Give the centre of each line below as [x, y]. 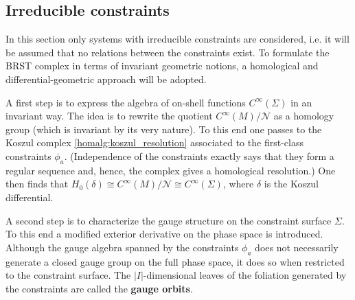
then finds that [37, 184]
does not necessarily [297, 247]
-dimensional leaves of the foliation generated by [245, 275]
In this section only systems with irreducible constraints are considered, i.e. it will [177, 39]
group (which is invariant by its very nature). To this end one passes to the [164, 129]
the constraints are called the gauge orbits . [99, 288]
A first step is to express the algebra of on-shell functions [126, 102]
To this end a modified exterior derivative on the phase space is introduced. [164, 234]
